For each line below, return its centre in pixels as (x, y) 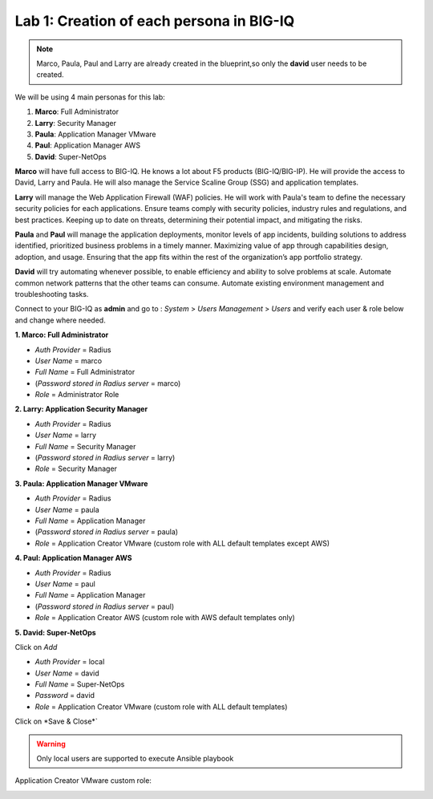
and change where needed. (60, 320)
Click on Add (36, 647)
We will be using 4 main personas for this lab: (90, 97)
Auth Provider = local (70, 662)
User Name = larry (65, 435)
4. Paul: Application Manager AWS (73, 558)
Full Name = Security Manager (85, 446)
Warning (51, 744)
